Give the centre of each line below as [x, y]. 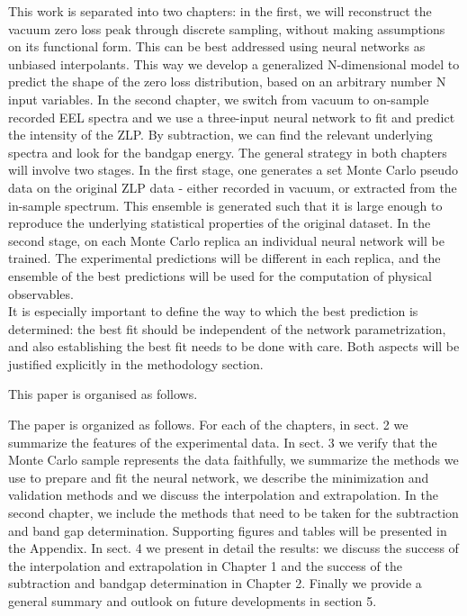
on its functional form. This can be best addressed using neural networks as [217, 46]
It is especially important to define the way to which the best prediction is [213, 311]
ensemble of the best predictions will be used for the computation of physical [220, 275]
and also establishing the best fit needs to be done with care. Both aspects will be [234, 346]
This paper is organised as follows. [103, 394]
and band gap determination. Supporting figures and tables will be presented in [228, 530]
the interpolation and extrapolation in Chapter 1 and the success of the [205, 565]
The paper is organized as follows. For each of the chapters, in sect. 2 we [208, 425]
